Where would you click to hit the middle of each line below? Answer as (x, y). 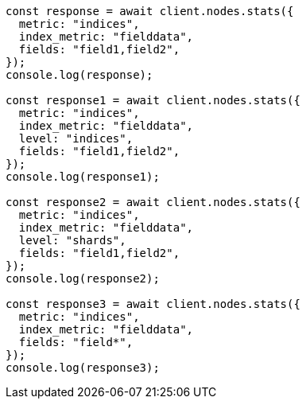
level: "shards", (72, 240)
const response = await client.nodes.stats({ (150, 11)
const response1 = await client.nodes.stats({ (153, 100)
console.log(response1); (83, 177)
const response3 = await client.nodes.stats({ (153, 304)
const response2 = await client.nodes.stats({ (153, 202)
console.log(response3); (83, 368)
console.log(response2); (83, 278)
